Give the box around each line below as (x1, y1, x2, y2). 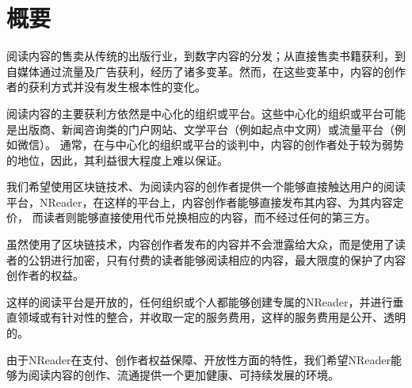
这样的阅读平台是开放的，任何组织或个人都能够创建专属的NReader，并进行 (6, 293, 393, 310)
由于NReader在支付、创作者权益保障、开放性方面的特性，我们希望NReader (6, 351, 391, 367)
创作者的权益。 (6, 267, 84, 283)
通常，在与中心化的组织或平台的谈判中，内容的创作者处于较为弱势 (59, 136, 404, 153)
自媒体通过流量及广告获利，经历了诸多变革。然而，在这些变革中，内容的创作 (6, 63, 406, 79)
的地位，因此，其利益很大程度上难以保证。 (6, 151, 228, 168)
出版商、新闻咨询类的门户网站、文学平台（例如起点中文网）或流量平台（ (17, 120, 395, 137)
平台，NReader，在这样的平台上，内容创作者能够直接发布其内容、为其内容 (6, 193, 393, 210)
